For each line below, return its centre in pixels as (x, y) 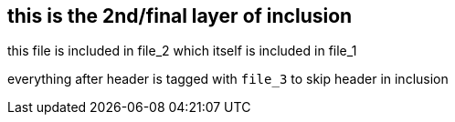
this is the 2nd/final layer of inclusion (180, 16)
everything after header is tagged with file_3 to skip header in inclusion (228, 79)
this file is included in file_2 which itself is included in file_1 (182, 51)
